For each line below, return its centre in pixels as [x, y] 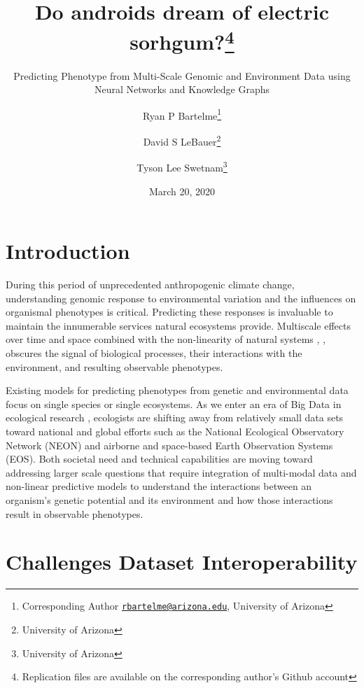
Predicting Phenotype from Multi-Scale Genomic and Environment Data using [182, 75]
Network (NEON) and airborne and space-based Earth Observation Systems [169, 445]
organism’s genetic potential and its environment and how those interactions [169, 500]
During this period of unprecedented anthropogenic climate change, [150, 285]
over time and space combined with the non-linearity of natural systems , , [166, 339]
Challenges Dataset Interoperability [182, 562]
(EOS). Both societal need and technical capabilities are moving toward [159, 459]
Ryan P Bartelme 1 [182, 114]
